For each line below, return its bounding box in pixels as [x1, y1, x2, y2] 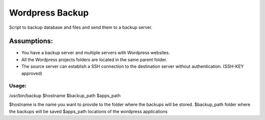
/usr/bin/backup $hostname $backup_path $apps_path [9, 93, 121, 99]
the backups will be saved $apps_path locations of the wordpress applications [9, 108, 168, 114]
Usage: [9, 82, 27, 89]
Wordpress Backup [9, 7, 89, 18]
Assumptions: [9, 37, 53, 45]
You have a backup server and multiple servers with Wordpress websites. [21, 50, 170, 56]
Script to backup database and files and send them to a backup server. [9, 24, 153, 30]
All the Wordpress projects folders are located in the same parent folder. [21, 57, 167, 62]
